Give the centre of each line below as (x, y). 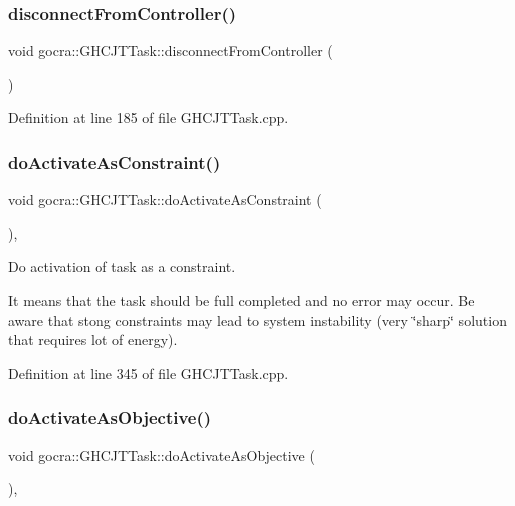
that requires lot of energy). (93, 339)
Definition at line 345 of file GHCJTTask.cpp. (148, 372)
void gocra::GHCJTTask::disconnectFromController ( (170, 50)
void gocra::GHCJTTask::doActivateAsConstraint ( (165, 199)
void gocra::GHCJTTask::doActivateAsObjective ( (161, 454)
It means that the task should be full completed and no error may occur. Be (241, 300)
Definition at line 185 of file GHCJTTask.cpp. (148, 117)
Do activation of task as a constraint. (122, 266)
